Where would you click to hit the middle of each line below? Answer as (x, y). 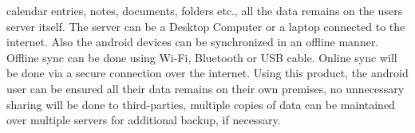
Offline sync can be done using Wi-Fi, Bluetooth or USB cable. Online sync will (202, 57)
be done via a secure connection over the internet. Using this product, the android (207, 73)
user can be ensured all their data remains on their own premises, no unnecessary (206, 88)
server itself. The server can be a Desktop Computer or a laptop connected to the (206, 26)
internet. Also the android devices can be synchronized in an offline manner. (193, 42)
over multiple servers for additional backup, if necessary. (144, 120)
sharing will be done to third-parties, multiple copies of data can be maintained (201, 104)
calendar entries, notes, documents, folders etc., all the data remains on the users (205, 10)
